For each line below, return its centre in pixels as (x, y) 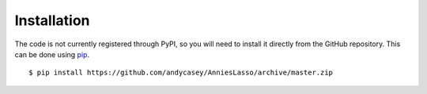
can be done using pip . (52, 54)
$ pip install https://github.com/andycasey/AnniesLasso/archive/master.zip (181, 73)
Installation (52, 20)
